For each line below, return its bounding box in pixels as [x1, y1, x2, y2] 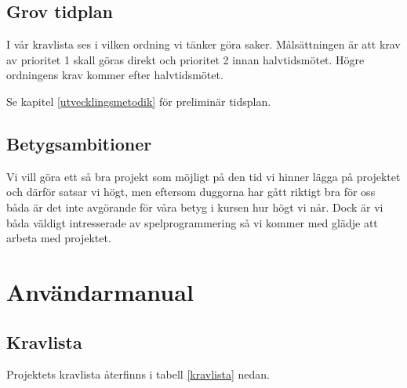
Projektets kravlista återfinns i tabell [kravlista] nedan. [6, 366, 270, 383]
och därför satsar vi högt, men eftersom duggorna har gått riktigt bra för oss [6, 183, 376, 200]
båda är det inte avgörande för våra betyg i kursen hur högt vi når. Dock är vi [6, 198, 383, 215]
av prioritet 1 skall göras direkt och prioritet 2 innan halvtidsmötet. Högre [6, 51, 365, 67]
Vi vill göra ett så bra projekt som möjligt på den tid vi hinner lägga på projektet [6, 168, 401, 184]
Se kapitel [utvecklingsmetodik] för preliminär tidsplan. [6, 92, 271, 109]
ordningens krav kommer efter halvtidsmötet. [6, 67, 223, 83]
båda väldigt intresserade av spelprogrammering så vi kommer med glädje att [6, 214, 378, 230]
